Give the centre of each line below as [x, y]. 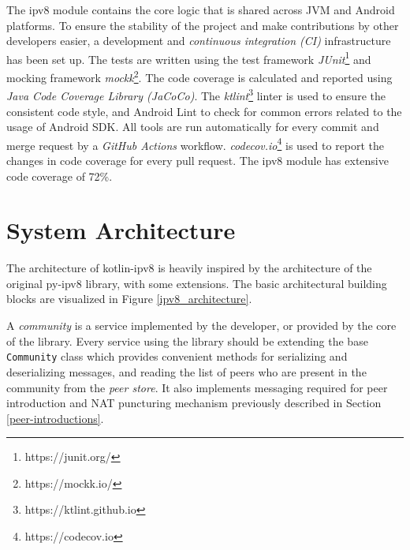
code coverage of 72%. [60, 176]
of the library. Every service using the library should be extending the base [187, 340]
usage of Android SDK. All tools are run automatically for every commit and [193, 127]
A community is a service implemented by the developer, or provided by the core [201, 326]
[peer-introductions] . [55, 418]
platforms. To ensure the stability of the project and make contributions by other [203, 25]
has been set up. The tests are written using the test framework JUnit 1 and [189, 58]
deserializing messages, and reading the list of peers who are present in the [186, 371]
